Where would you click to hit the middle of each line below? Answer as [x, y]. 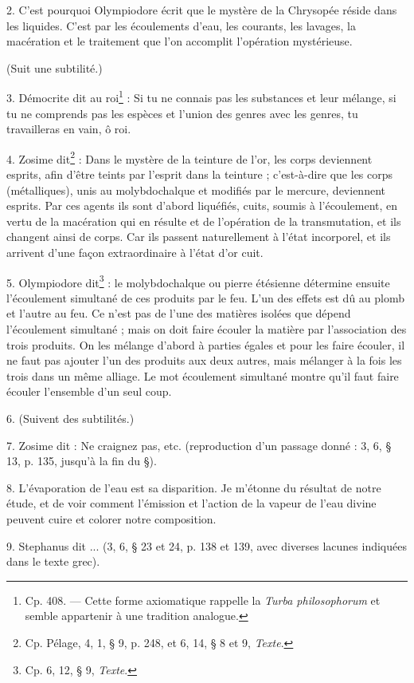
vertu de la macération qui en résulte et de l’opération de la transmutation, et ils [204, 221]
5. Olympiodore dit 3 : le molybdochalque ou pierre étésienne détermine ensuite [198, 281]
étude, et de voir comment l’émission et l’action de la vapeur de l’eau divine [191, 503]
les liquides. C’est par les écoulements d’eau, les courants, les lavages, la [181, 25]
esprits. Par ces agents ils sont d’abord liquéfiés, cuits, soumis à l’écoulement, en [202, 205]
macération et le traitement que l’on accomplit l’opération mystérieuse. [180, 41]
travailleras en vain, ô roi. [69, 129]
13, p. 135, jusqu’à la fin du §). [82, 461]
